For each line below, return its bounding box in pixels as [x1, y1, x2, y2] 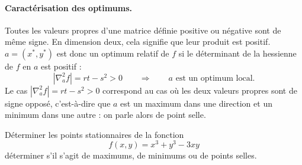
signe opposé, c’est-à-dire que [5, 97, 111, 109]
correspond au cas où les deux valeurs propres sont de [102, 84, 297, 96]
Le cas [5, 84, 28, 96]
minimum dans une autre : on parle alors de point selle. [5, 108, 206, 121]
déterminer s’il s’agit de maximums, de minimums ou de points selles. [5, 149, 257, 161]
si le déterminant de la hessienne [178, 47, 297, 59]
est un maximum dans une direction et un [120, 97, 272, 109]
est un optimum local [175, 74, 253, 82]
